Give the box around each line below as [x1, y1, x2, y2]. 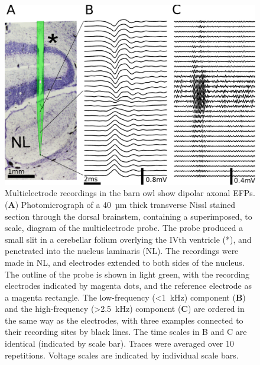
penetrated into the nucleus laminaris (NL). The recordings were [5, 245, 239, 257]
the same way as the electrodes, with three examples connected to [5, 314, 243, 326]
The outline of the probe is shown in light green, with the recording [5, 268, 250, 280]
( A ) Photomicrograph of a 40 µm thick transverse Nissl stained [5, 198, 236, 210]
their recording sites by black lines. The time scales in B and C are [5, 325, 247, 338]
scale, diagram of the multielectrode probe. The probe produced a [5, 221, 243, 234]
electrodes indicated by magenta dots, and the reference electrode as [5, 279, 252, 292]
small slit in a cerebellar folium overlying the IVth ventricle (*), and [5, 233, 252, 245]
